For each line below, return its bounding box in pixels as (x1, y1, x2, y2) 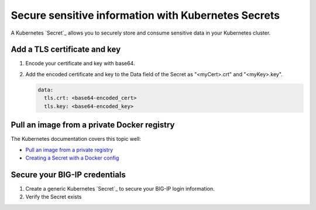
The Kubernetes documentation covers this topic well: (11, 136, 142, 143)
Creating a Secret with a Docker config (25, 154, 119, 161)
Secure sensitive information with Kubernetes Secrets (11, 9, 280, 22)
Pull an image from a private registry (25, 146, 114, 153)
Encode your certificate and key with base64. (25, 60, 135, 67)
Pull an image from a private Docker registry (11, 120, 175, 130)
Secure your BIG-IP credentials (11, 170, 126, 179)
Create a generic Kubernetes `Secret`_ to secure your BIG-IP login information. (25, 185, 215, 192)
